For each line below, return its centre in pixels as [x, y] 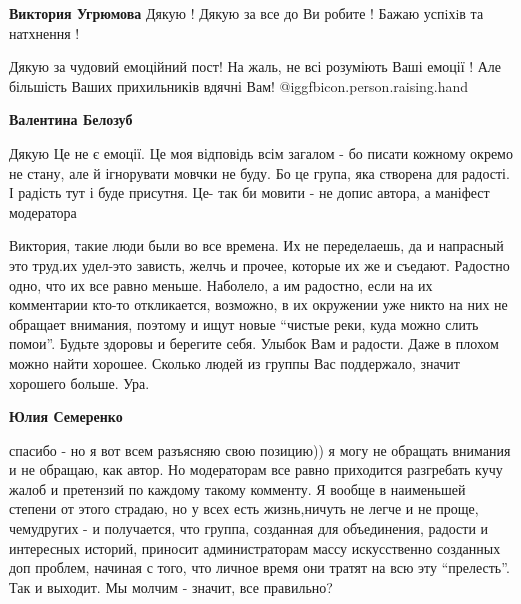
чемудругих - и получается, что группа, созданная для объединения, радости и [249, 528]
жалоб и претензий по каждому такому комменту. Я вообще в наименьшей [237, 488]
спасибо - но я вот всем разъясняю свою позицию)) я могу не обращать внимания [260, 449]
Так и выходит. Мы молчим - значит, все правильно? [171, 586]
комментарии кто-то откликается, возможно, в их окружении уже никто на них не [258, 304]
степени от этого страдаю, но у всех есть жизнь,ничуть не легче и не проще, [244, 508]
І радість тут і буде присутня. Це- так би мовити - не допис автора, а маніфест [249, 192]
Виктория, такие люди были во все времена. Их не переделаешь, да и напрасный [256, 245]
